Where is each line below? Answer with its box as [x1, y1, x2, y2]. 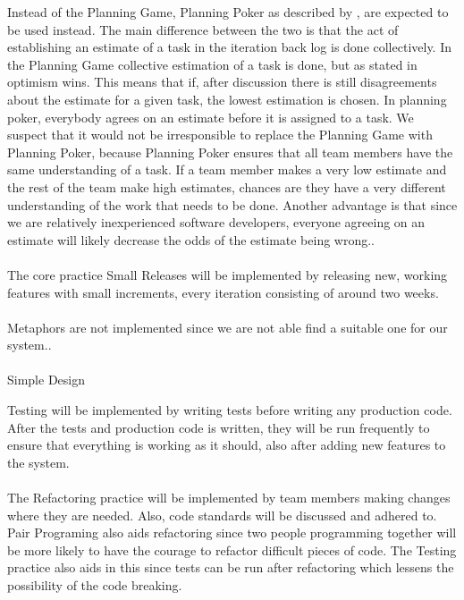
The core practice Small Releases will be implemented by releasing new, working [7, 265, 448, 283]
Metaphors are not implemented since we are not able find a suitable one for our [7, 317, 448, 336]
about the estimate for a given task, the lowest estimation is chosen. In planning [7, 89, 447, 108]
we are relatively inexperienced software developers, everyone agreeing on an [7, 213, 426, 232]
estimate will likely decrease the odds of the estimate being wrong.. [7, 230, 375, 249]
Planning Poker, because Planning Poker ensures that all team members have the [7, 142, 453, 161]
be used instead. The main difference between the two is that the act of [7, 20, 399, 38]
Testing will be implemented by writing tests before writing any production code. [7, 401, 452, 419]
